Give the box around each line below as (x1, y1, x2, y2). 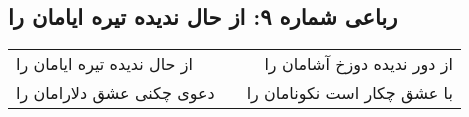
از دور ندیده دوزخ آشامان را (264, 52, 453, 76)
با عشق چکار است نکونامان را (246, 81, 453, 105)
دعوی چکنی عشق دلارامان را (16, 81, 215, 105)
